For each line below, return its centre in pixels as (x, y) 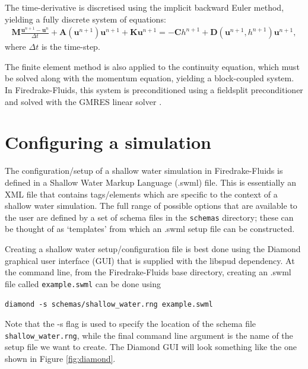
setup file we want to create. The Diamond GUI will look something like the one (151, 347)
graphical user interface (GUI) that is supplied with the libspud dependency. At (150, 260)
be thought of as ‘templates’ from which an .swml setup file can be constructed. (150, 229)
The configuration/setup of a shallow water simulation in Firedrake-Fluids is (144, 171)
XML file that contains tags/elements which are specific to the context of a (141, 194)
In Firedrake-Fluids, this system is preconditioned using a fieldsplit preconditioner (154, 90)
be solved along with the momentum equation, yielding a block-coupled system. (150, 78)
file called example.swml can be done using (83, 283)
